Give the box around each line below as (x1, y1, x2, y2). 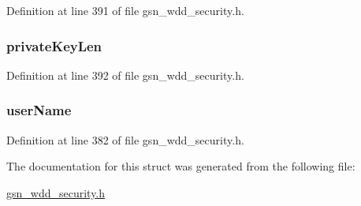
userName (6, 100, 72, 120)
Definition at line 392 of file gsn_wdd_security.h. (6, 66, 244, 83)
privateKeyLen (6, 36, 102, 55)
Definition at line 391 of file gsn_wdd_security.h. (6, 2, 244, 18)
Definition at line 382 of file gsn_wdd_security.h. (6, 131, 244, 148)
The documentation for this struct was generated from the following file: (6, 158, 355, 174)
